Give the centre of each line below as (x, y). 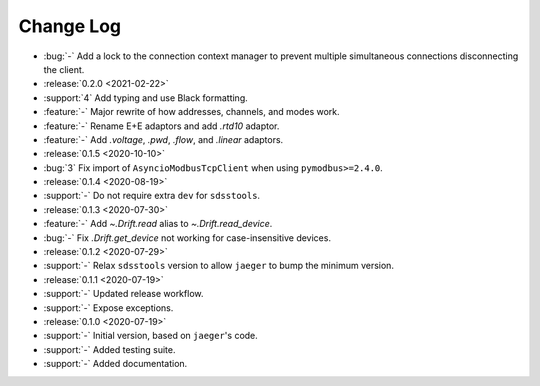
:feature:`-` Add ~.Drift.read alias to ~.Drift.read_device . (158, 224)
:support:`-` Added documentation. (115, 364)
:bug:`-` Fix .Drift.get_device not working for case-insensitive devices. (187, 237)
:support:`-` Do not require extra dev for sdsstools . (151, 196)
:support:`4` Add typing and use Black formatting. (146, 97)
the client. (64, 69)
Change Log (70, 26)
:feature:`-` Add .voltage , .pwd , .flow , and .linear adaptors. (163, 139)
